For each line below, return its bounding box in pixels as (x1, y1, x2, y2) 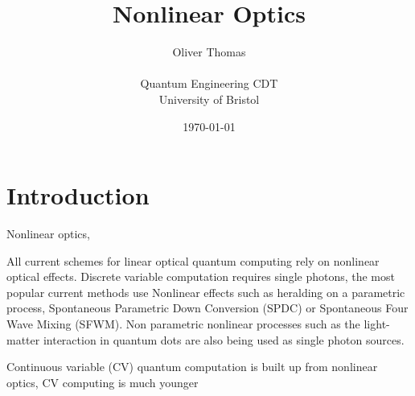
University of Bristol (158, 90, 260, 107)
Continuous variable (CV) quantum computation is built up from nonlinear (6, 358, 378, 375)
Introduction (6, 179, 150, 212)
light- (364, 316, 390, 332)
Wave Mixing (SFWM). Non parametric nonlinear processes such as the (6, 316, 360, 332)
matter (6, 331, 40, 348)
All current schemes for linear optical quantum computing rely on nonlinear (6, 252, 380, 269)
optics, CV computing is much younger (6, 373, 199, 390)
